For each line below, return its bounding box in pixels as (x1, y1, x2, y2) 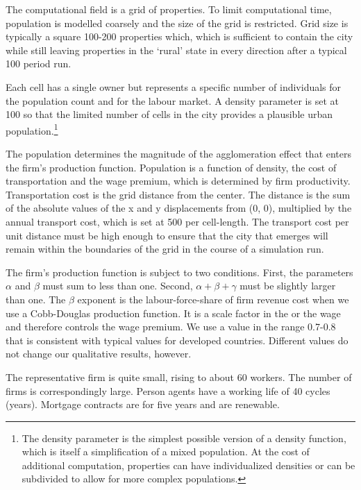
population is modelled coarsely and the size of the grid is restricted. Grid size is (6, 15, 349, 30)
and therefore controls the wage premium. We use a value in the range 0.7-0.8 (6, 319, 336, 334)
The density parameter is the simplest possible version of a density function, (22, 430, 346, 445)
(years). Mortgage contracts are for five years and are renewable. (6, 397, 280, 412)
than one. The (6, 292, 66, 306)
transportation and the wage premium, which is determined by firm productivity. (6, 174, 351, 188)
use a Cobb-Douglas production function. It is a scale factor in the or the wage (6, 305, 341, 320)
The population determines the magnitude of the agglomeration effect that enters (6, 146, 352, 160)
